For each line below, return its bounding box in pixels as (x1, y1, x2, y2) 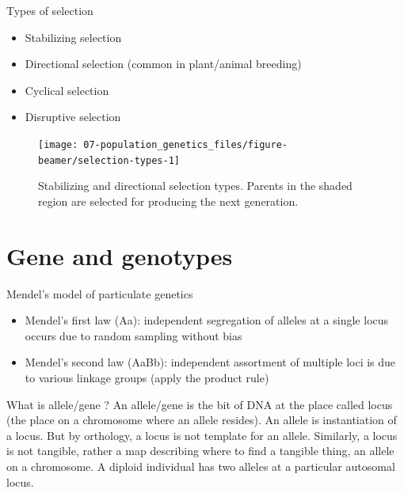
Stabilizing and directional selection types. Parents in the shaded (38, 177, 353, 194)
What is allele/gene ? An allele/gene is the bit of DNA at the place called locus (6, 396, 393, 412)
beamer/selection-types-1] (38, 154, 180, 166)
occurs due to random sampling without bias (25, 327, 242, 343)
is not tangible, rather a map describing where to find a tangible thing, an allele (6, 442, 394, 459)
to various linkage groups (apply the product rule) (25, 369, 269, 385)
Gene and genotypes (6, 239, 233, 271)
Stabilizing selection (25, 28, 122, 45)
